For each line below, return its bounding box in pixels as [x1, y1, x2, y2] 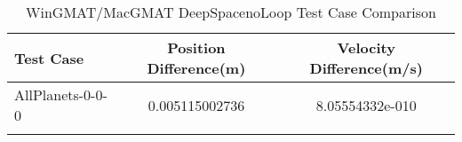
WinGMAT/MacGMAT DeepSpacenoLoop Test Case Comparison [26, 2, 436, 22]
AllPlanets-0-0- [14, 84, 108, 105]
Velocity [337, 37, 395, 58]
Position [167, 37, 226, 58]
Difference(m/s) [309, 58, 423, 78]
